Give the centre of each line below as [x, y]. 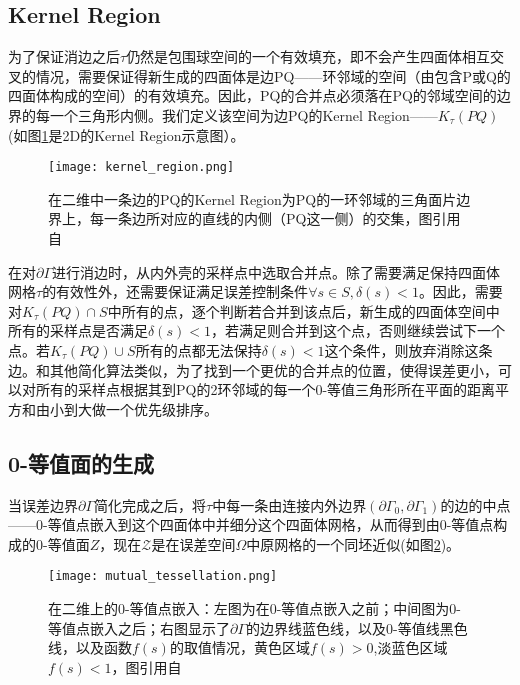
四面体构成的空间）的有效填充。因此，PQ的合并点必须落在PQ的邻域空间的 [252, 95]
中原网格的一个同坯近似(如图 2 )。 [353, 543]
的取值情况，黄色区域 [239, 647]
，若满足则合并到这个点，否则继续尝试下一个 [357, 330]
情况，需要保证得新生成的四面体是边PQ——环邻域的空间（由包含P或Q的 [273, 75]
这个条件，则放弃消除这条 [408, 349]
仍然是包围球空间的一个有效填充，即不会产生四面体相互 [308, 56]
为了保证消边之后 [64, 56]
